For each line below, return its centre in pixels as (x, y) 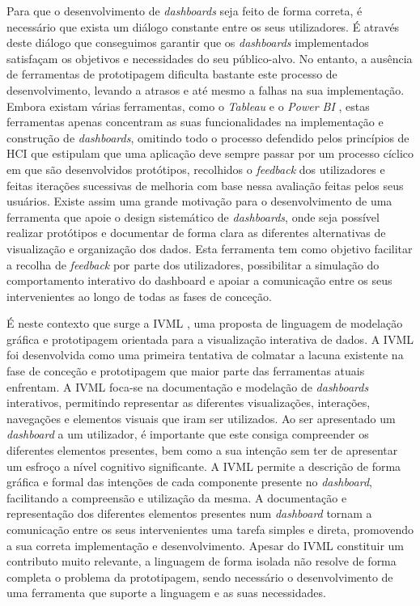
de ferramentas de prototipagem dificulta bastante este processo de (172, 74)
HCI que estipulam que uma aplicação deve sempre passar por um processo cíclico (210, 153)
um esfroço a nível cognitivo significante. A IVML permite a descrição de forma (204, 466)
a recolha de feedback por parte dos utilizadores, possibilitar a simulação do (193, 264)
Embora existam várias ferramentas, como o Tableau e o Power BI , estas (188, 106)
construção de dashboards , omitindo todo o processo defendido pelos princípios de (208, 137)
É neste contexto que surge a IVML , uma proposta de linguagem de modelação (205, 323)
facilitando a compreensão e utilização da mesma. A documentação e (177, 497)
